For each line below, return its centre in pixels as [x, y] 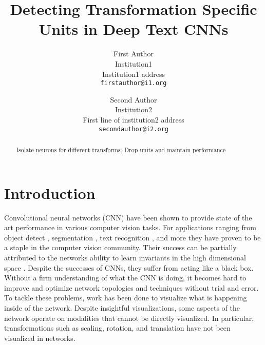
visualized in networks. [40, 338]
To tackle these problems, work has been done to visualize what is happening [126, 298]
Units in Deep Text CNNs [134, 29]
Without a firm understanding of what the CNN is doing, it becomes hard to [125, 278]
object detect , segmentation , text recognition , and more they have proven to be [132, 237]
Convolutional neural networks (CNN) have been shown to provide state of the [128, 217]
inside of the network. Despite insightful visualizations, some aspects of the [122, 307]
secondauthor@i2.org [134, 129]
